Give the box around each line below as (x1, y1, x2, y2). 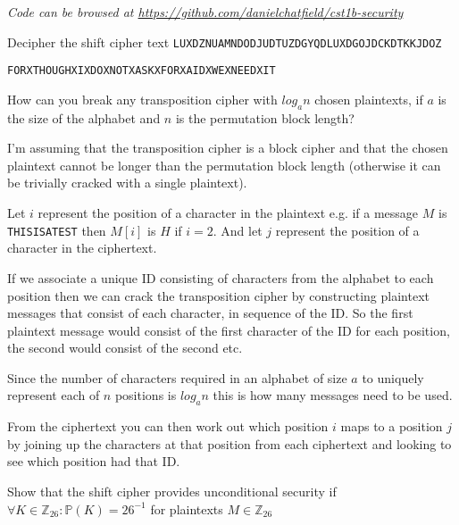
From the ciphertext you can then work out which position (7, 417, 329, 436)
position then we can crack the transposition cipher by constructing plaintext (7, 286, 430, 304)
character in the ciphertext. (7, 238, 157, 257)
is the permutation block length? (175, 108, 355, 127)
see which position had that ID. (7, 452, 180, 471)
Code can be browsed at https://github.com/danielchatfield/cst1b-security (7, 3, 404, 21)
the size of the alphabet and (7, 108, 161, 127)
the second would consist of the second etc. (7, 338, 243, 357)
